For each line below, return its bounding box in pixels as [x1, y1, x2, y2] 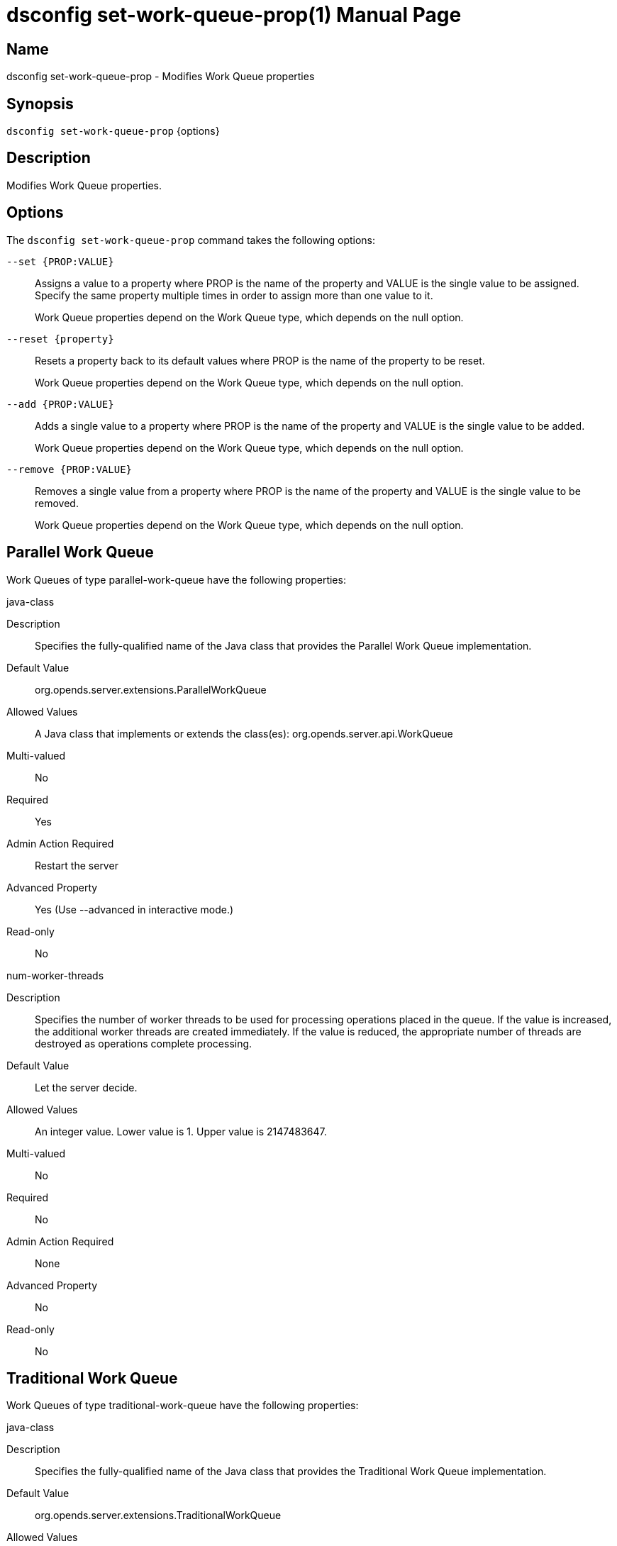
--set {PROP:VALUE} [6, 255, 114, 267]
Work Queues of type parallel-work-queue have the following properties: [6, 573, 346, 586]
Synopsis [6, 94, 74, 113]
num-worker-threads [6, 969, 104, 981]
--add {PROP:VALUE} [6, 398, 114, 410]
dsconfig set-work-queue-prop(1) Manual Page [6, 3, 462, 27]
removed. [35, 496, 79, 509]
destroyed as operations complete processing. [35, 1037, 252, 1050]
